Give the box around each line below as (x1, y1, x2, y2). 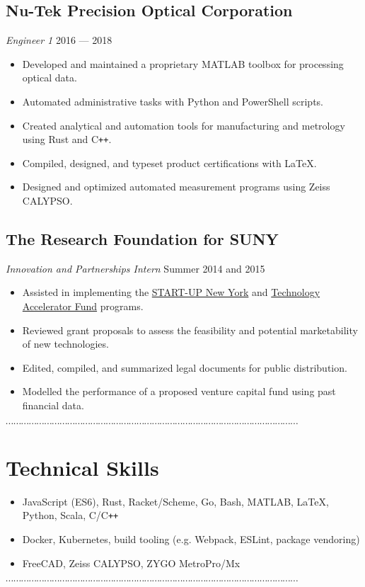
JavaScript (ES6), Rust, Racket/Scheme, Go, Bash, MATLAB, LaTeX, (22, 494, 329, 508)
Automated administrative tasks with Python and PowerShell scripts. (22, 93, 323, 108)
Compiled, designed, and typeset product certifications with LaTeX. (22, 155, 317, 170)
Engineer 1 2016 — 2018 (6, 33, 112, 47)
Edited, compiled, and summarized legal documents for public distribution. (22, 360, 347, 375)
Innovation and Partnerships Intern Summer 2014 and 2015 (6, 261, 265, 275)
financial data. (22, 397, 84, 412)
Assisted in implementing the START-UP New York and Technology (22, 285, 320, 300)
